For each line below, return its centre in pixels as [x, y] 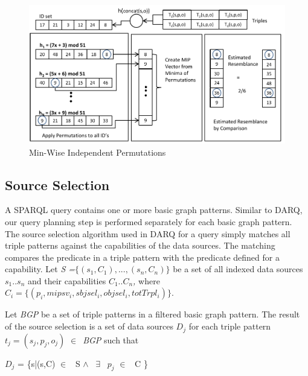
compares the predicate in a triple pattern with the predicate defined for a [142, 257]
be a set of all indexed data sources [238, 269]
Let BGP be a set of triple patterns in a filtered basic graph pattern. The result [152, 314]
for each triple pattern [230, 326]
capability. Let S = [40, 269]
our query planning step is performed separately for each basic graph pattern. [149, 221]
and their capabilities [67, 280]
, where [146, 280]
